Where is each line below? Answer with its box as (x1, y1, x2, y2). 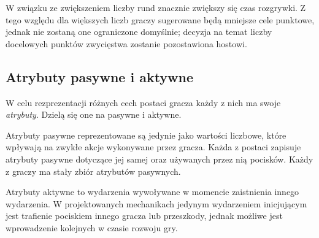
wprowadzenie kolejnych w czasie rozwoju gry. (6, 221, 178, 234)
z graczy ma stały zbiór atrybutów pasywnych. (6, 164, 181, 177)
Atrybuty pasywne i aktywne (6, 67, 194, 86)
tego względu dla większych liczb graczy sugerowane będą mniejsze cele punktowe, (6, 13, 315, 26)
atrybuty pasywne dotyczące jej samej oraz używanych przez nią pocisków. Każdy (6, 152, 313, 165)
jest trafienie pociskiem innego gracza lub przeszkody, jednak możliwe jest (6, 209, 283, 222)
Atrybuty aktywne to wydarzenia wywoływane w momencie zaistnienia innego (6, 185, 299, 198)
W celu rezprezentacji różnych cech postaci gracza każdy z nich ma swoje (6, 96, 281, 109)
